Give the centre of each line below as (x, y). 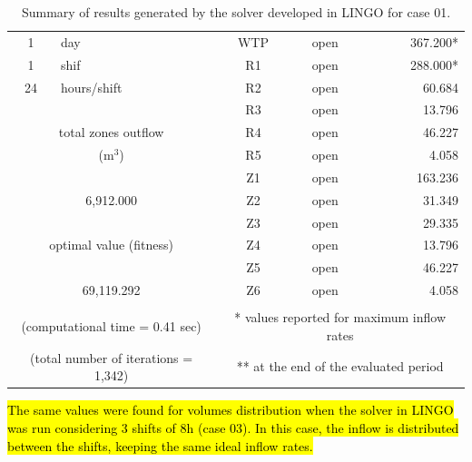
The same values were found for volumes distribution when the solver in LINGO (231, 410)
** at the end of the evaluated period (340, 366)
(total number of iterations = (112, 357)
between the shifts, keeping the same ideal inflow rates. (160, 445)
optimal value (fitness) (111, 245)
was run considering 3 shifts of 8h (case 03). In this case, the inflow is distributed (233, 427)
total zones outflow (111, 132)
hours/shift (91, 87)
